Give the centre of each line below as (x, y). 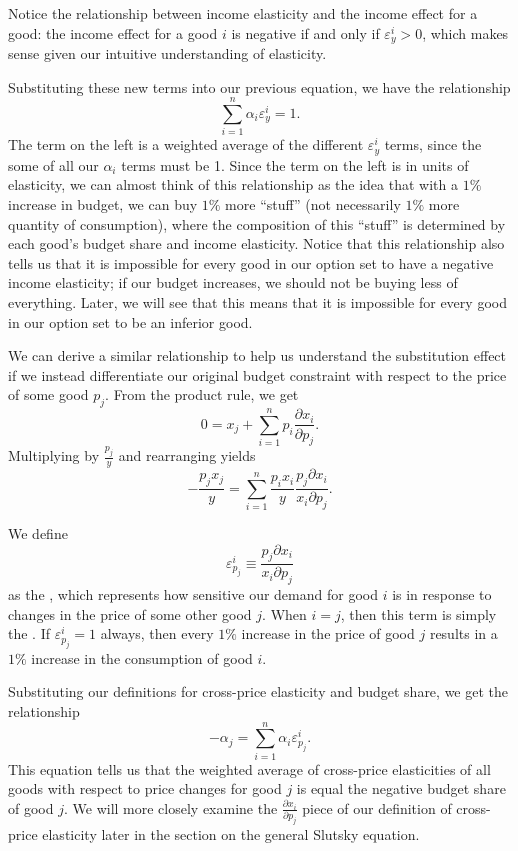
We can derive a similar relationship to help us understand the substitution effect (257, 355)
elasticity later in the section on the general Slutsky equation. (231, 834)
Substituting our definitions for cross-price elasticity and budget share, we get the (258, 691)
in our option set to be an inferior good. (130, 321)
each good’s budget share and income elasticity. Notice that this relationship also (256, 243)
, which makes (465, 32)
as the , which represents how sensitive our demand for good (193, 594)
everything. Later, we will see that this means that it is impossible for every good (257, 301)
